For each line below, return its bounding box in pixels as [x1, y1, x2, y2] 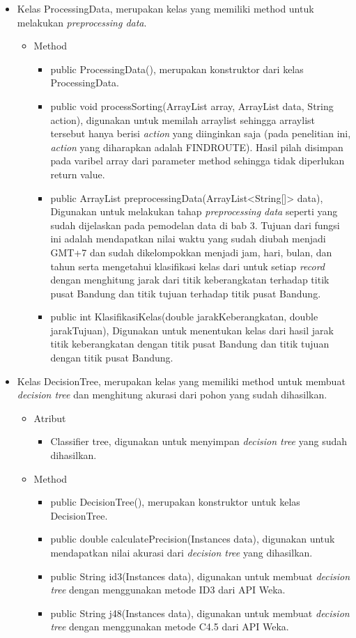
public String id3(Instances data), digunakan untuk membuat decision [50, 568, 350, 583]
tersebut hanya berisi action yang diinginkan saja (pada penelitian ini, [50, 126, 351, 141]
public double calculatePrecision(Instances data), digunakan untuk [50, 531, 335, 546]
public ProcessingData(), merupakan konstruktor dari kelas [50, 61, 304, 76]
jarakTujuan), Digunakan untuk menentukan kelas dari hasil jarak [50, 322, 334, 337]
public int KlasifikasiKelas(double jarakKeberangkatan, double [50, 309, 318, 324]
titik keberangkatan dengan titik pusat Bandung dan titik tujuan [50, 336, 330, 351]
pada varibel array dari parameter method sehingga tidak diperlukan [50, 153, 345, 168]
